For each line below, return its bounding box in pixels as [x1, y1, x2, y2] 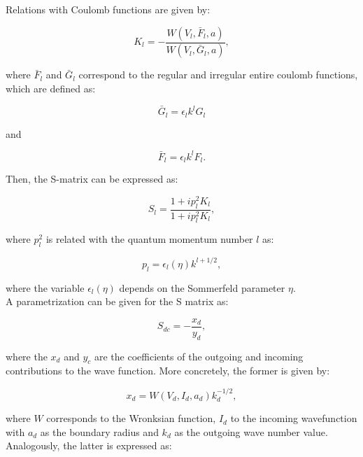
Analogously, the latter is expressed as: [6, 438, 172, 453]
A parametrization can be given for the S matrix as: [6, 294, 229, 309]
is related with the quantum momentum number [45, 232, 253, 246]
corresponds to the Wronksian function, [46, 411, 216, 426]
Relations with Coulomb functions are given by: [6, 2, 211, 16]
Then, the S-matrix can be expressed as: [6, 171, 178, 186]
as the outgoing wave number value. [174, 424, 328, 439]
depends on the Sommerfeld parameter [119, 280, 285, 295]
